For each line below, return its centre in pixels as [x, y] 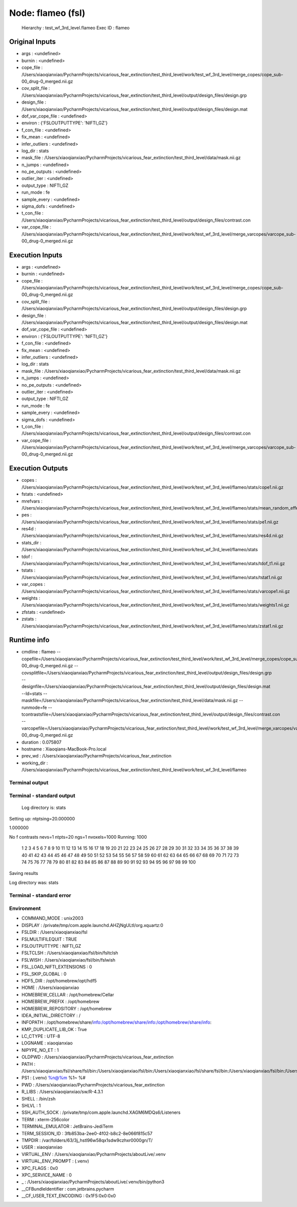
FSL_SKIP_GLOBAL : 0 [44, 974]
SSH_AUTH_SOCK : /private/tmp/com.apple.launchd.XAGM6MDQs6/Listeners [101, 1112]
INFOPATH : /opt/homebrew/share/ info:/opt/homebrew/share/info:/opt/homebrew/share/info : [117, 1022]
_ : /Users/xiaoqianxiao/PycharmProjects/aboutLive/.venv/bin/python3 [93, 1182]
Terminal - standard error [40, 895]
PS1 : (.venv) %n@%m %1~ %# [54, 1078]
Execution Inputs [36, 255]
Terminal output [29, 782]
